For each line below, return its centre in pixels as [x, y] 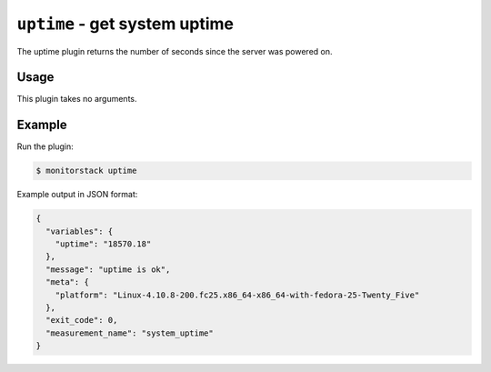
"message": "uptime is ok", [108, 269]
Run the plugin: [45, 146]
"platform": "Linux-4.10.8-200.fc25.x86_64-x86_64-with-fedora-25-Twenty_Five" [237, 295]
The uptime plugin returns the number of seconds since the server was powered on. [175, 51]
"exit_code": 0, [82, 320]
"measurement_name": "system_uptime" [130, 333]
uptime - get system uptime [125, 24]
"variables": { [80, 231]
